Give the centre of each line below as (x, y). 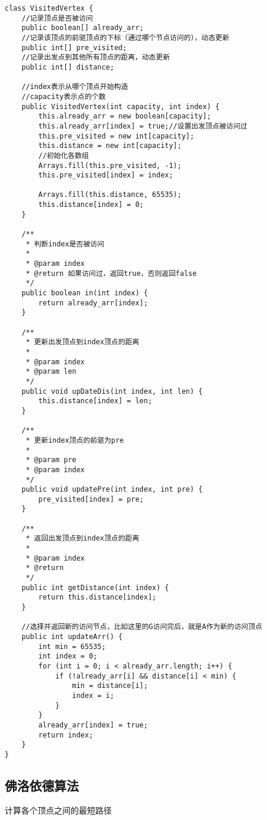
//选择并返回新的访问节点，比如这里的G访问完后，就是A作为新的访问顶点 (142, 627)
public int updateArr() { (72, 637)
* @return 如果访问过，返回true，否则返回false (111, 273)
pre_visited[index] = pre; (91, 499)
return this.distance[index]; (97, 597)
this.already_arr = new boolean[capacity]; (125, 116)
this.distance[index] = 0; (91, 205)
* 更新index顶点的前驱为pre (75, 440)
